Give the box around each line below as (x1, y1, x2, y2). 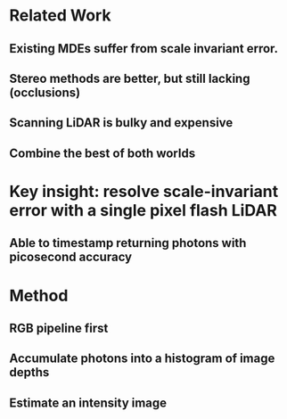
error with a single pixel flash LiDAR (9, 200, 278, 220)
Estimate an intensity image (9, 395, 168, 410)
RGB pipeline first (9, 320, 109, 335)
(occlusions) (9, 85, 81, 100)
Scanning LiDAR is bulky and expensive (9, 115, 234, 130)
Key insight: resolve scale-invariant (9, 181, 279, 201)
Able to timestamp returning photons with (9, 235, 247, 251)
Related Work (9, 5, 111, 26)
